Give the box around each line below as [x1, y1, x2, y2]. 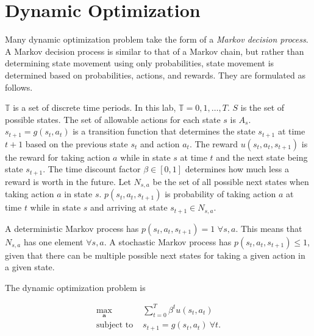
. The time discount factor [43, 163, 141, 175]
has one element [23, 235, 84, 248]
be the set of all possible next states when [152, 175, 309, 187]
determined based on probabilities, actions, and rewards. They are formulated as [5, 68, 305, 81]
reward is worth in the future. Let [5, 175, 131, 187]
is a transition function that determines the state [73, 125, 255, 138]
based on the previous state [25, 137, 128, 150]
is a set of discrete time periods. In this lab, [13, 101, 176, 114]
